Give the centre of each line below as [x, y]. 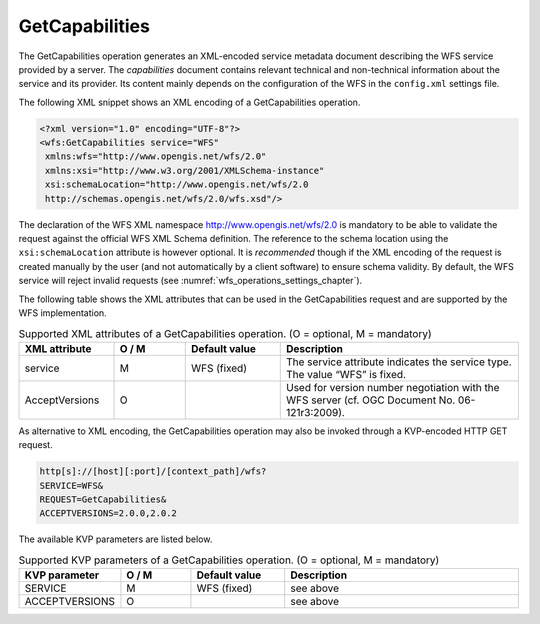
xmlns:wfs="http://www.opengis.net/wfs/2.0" [156, 156]
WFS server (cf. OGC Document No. [371, 400]
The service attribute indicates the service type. [399, 362]
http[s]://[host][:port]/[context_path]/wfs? [153, 471]
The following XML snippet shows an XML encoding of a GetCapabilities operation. [189, 102]
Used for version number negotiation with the [393, 387]
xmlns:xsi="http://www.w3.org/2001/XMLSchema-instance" [185, 170]
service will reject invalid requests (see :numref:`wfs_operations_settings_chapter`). [190, 281]
